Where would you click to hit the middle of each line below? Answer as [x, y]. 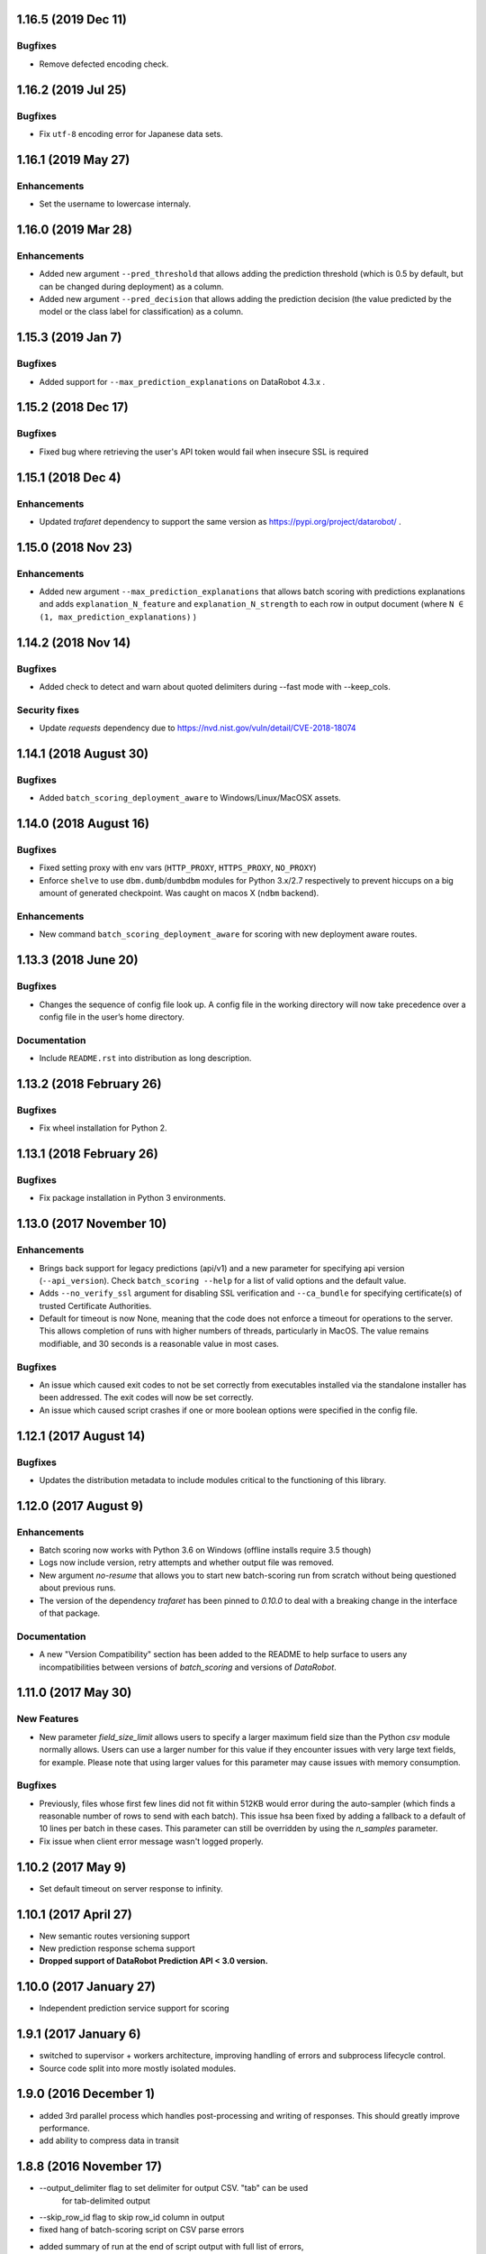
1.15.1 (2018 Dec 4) [69, 477]
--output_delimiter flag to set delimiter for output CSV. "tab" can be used [174, 2188]
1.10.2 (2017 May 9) [72, 1867]
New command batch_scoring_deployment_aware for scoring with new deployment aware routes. [228, 934]
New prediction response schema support [117, 1948]
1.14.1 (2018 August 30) [83, 753]
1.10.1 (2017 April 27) [74, 1915]
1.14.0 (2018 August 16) [83, 824]
